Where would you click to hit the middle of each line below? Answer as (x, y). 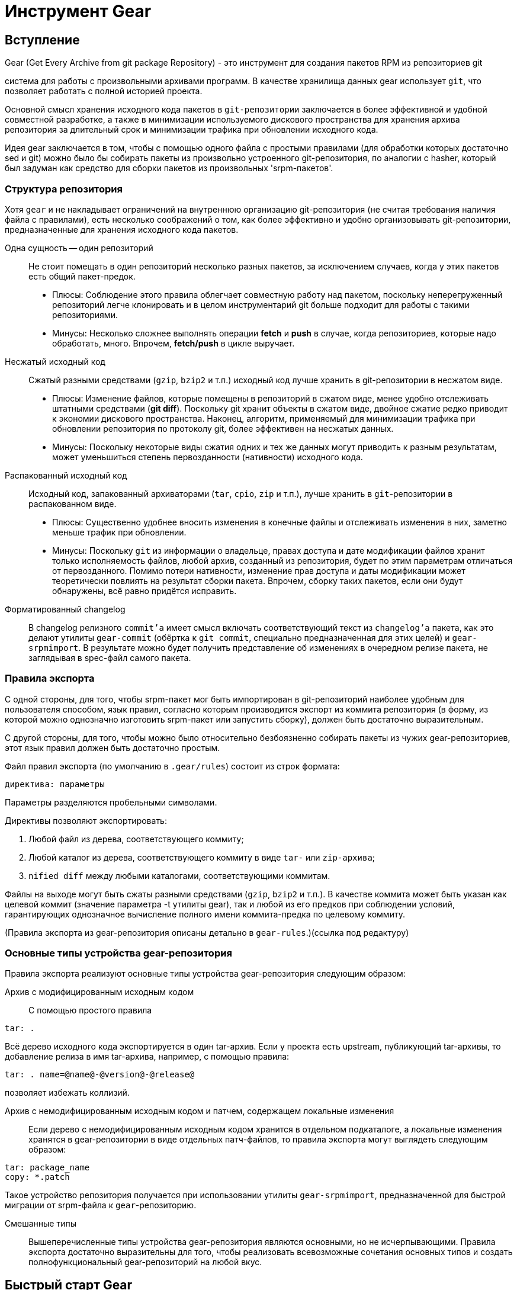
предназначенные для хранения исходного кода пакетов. (122, 229)
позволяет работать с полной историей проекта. (104, 91)
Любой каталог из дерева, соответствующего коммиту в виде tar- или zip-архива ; (202, 857)
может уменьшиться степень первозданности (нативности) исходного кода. (208, 457)
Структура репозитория (64, 189)
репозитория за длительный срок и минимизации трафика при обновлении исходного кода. (192, 130)
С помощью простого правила (90, 1010)
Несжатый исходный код (55, 361)
